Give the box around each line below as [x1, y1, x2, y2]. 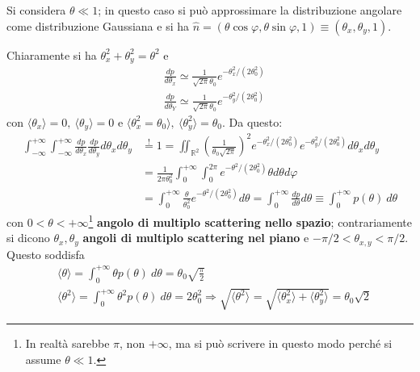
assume [25, 350, 61, 367]
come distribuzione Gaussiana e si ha [6, 17, 189, 34]
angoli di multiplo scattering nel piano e [82, 229, 309, 246]
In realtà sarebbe [25, 335, 110, 352]
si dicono [6, 229, 50, 246]
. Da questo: [222, 113, 283, 130]
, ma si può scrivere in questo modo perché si [168, 335, 393, 352]
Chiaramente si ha [6, 46, 97, 63]
